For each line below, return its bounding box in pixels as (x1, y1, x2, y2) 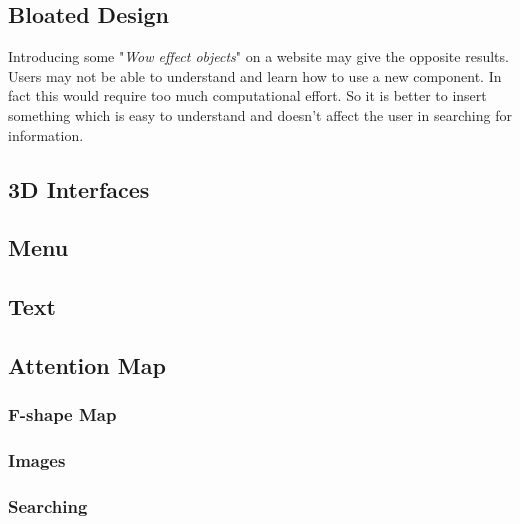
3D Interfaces (8, 173, 150, 204)
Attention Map (8, 349, 166, 380)
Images (8, 448, 66, 473)
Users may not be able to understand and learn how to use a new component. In (8, 65, 502, 86)
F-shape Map (8, 402, 117, 427)
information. (8, 124, 84, 145)
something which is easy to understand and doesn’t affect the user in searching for (8, 104, 512, 125)
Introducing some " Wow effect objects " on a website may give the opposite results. (8, 46, 509, 67)
